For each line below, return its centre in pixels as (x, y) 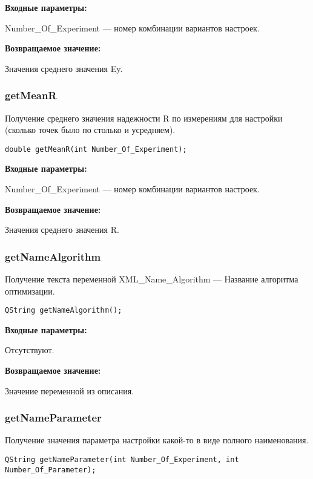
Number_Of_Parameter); (51, 470)
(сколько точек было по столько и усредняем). (90, 130)
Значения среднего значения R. (62, 230)
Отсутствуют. (30, 350)
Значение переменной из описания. (69, 390)
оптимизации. (30, 291)
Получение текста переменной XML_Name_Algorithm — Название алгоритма (152, 279)
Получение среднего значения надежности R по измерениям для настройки (144, 118)
